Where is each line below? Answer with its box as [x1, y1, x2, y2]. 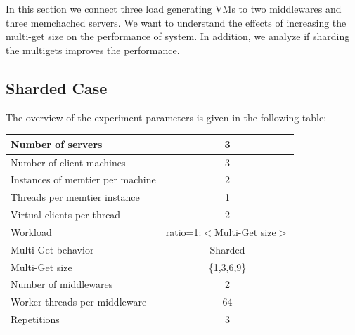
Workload [11, 224, 52, 239]
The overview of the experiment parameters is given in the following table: [6, 110, 327, 124]
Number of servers [11, 136, 103, 151]
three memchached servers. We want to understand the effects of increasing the [6, 15, 347, 29]
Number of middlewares [11, 277, 113, 291]
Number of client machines [11, 155, 126, 169]
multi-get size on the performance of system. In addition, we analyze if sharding [6, 29, 350, 44]
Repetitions [11, 312, 60, 327]
